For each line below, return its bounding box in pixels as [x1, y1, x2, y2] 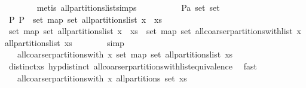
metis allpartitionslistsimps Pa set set [36, 1, 220, 13]
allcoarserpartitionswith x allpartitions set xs [17, 71, 187, 84]
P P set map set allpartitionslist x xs [8, 13, 162, 25]
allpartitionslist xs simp [5, 36, 124, 48]
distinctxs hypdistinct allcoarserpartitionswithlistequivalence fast [8, 59, 257, 72]
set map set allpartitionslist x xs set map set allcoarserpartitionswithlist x [8, 25, 302, 37]
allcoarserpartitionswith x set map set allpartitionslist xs [17, 48, 233, 60]
